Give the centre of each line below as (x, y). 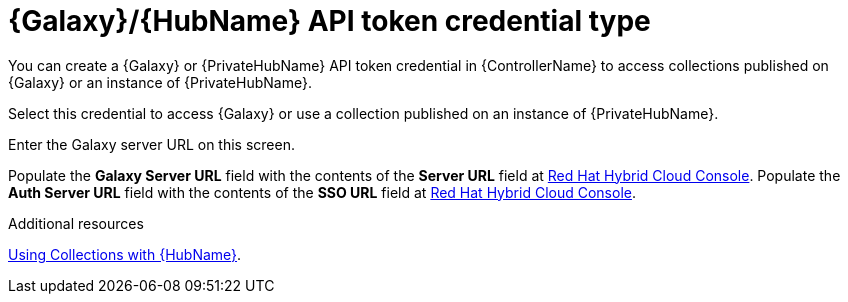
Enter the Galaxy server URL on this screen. (151, 144)
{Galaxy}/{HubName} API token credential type (329, 21)
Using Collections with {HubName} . (125, 254)
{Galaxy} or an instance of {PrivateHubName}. (160, 82)
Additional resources (76, 223)
